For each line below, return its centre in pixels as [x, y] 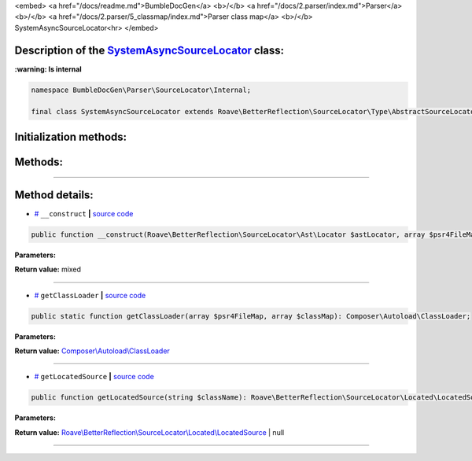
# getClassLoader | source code [90, 295]
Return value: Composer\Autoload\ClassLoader [92, 351]
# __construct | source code [84, 213]
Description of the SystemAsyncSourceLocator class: [149, 50]
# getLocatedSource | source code [94, 377]
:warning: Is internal [48, 69]
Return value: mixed [48, 269]
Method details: [54, 195]
